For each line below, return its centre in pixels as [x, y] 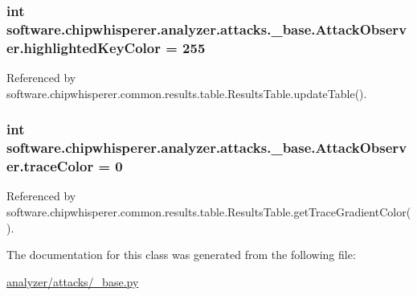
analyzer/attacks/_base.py [73, 281]
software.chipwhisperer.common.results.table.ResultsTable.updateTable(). [187, 93]
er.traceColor [50, 166]
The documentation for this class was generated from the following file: [181, 255]
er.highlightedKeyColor [84, 47]
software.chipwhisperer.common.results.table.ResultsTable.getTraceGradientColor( [209, 211]
